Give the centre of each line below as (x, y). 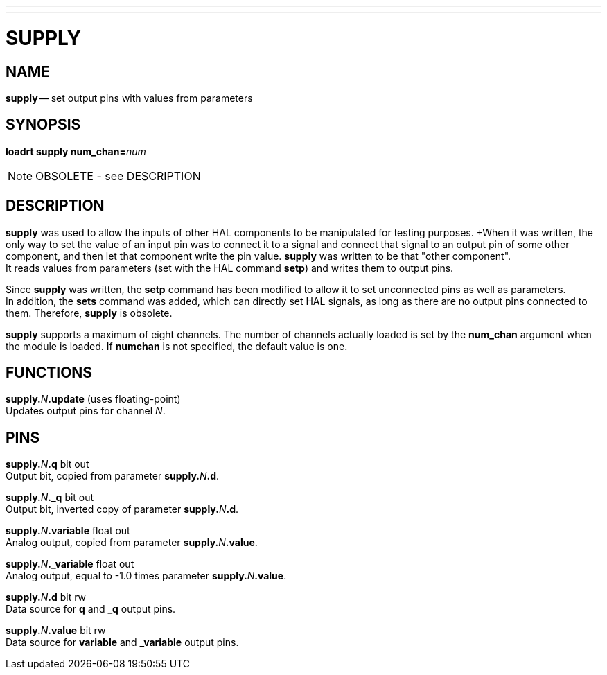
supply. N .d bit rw (46, 597)
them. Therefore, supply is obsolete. (89, 313)
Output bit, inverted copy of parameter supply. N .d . (122, 509)
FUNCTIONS (49, 373)
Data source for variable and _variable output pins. (122, 642)
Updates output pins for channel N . (86, 411)
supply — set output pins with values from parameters (129, 98)
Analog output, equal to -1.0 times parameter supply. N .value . (146, 576)
